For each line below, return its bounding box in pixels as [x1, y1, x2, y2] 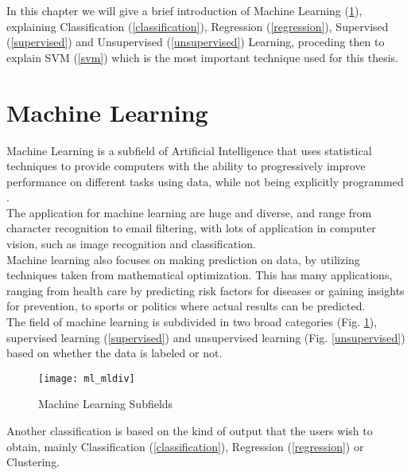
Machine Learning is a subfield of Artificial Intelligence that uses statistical [6, 142, 372, 158]
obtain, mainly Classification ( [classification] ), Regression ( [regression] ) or [6, 438, 364, 454]
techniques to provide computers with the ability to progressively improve [6, 158, 366, 174]
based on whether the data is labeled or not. [6, 345, 223, 361]
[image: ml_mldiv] [38, 372, 135, 384]
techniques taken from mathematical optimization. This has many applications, [6, 267, 393, 283]
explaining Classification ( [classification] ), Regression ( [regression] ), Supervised [6, 18, 389, 34]
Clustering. [6, 454, 60, 470]
